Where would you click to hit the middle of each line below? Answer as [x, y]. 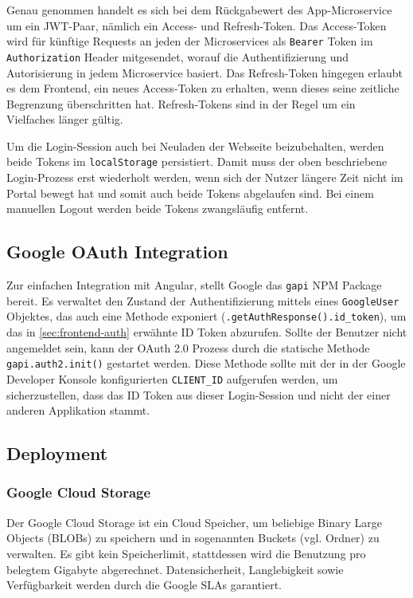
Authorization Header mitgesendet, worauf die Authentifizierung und [178, 56]
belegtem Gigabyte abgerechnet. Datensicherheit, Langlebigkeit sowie [175, 569]
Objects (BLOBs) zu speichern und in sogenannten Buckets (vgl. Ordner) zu [193, 538]
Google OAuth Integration [117, 252]
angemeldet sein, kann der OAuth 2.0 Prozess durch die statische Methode [188, 347]
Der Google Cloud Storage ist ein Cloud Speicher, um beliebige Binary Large [194, 522]
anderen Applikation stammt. [78, 410]
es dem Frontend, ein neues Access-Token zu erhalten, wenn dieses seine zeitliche [203, 88]
